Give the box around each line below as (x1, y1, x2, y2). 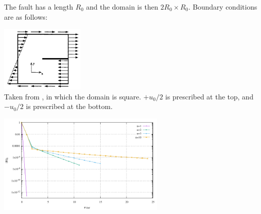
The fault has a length (4, 2, 73, 12)
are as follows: (4, 11, 48, 22)
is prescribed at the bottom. (26, 101, 113, 112)
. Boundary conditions (188, 2, 257, 12)
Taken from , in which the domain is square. (4, 91, 141, 101)
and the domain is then (86, 2, 158, 12)
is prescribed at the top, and (165, 91, 253, 101)
